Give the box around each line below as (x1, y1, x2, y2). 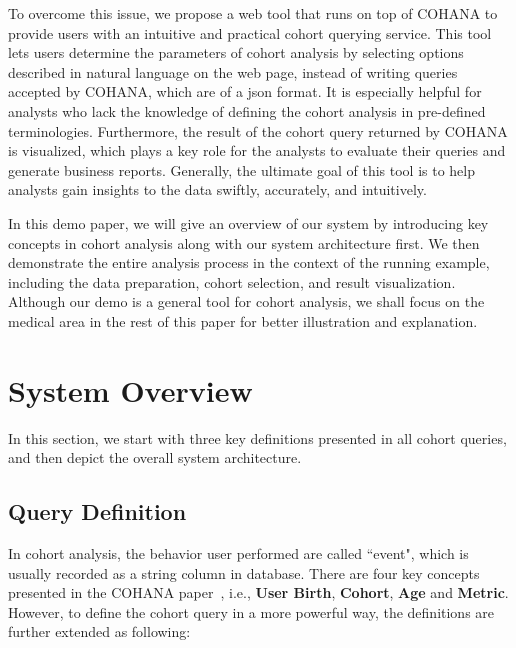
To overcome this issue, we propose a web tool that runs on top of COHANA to (8, 3, 498, 23)
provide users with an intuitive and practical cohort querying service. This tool (8, 22, 492, 43)
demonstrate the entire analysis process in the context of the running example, (8, 252, 490, 273)
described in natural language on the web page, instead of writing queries (8, 61, 458, 82)
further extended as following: (8, 621, 191, 642)
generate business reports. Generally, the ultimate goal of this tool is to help (8, 159, 475, 180)
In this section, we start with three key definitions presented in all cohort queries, (8, 427, 507, 448)
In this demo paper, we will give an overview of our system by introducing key (8, 212, 489, 233)
